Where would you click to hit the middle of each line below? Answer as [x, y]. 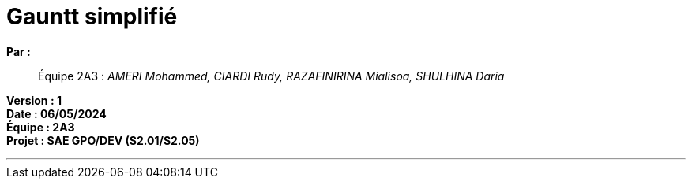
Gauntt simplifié [92, 17]
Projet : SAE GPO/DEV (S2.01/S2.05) [103, 140]
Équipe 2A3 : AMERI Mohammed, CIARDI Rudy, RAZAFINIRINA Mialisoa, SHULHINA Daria [271, 76]
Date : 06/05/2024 [56, 113]
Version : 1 [34, 100]
